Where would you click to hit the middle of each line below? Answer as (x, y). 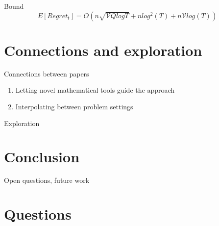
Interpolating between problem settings (74, 106)
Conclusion (42, 157)
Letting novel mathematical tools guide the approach (95, 90)
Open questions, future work (47, 180)
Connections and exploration (103, 50)
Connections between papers (47, 73)
